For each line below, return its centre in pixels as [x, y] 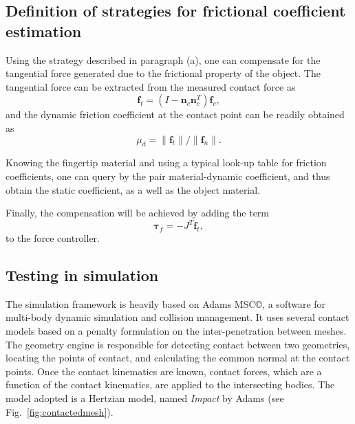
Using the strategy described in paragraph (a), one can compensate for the [163, 59]
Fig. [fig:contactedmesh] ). [60, 411]
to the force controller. [53, 238]
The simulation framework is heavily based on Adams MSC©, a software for [166, 303]
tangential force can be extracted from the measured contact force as [151, 86]
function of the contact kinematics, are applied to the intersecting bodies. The [170, 384]
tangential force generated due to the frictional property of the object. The [163, 73]
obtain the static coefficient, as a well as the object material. [133, 189]
